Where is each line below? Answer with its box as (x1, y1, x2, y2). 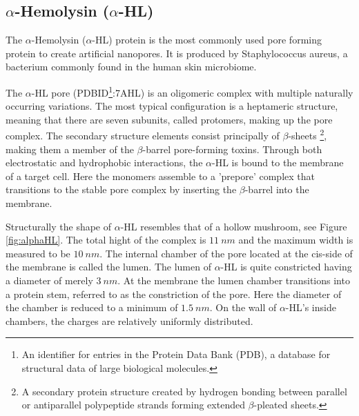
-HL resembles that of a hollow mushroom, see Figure (120, 219, 347, 233)
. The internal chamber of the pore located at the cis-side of (99, 246, 353, 260)
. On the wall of (209, 300, 277, 315)
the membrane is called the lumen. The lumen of (6, 259, 211, 274)
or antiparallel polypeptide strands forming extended (21, 397, 245, 412)
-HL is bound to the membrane (211, 155, 344, 170)
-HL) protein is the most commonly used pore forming (92, 32, 322, 47)
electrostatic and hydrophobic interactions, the (6, 155, 203, 170)
